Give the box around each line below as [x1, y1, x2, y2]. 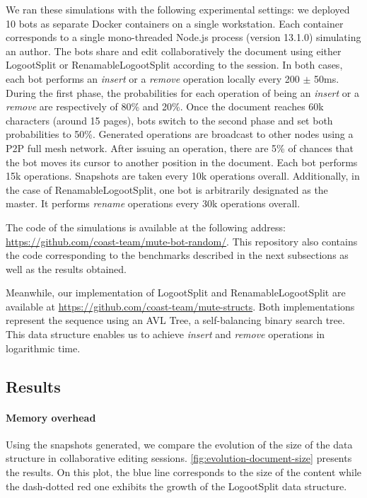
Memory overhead [6, 410, 96, 424]
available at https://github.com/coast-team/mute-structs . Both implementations [6, 299, 355, 313]
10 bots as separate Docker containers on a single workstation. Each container [6, 16, 344, 30]
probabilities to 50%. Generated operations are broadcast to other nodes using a [6, 127, 354, 141]
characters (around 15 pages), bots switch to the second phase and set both [6, 112, 333, 127]
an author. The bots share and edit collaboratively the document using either [6, 43, 342, 58]
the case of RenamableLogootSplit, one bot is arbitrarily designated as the [6, 182, 328, 197]
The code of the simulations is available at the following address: [6, 219, 286, 234]
